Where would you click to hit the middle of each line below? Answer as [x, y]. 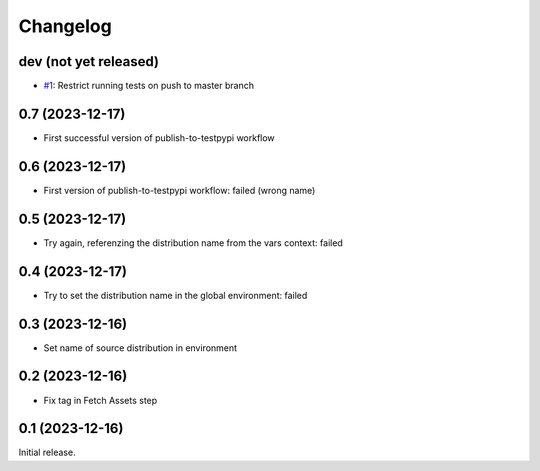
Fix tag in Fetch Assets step [100, 400]
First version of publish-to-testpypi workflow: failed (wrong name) [179, 190]
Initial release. [47, 452]
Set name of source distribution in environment [140, 347]
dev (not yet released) [89, 61]
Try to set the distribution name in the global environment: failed [175, 295]
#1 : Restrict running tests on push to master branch [149, 86]
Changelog [65, 26]
